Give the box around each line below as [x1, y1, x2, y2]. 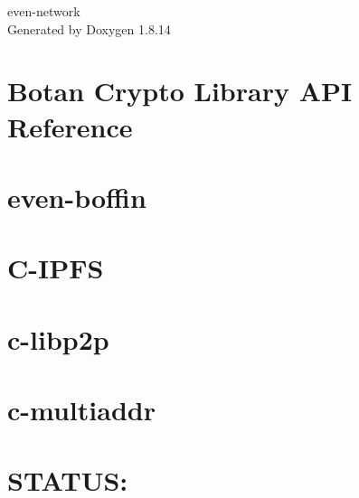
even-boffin [7, 178, 146, 215]
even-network [7, 2, 80, 20]
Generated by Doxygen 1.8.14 [7, 19, 171, 38]
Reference [7, 108, 133, 145]
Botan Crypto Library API [7, 72, 353, 109]
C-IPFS [7, 249, 104, 287]
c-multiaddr [7, 391, 156, 428]
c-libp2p [7, 320, 109, 357]
